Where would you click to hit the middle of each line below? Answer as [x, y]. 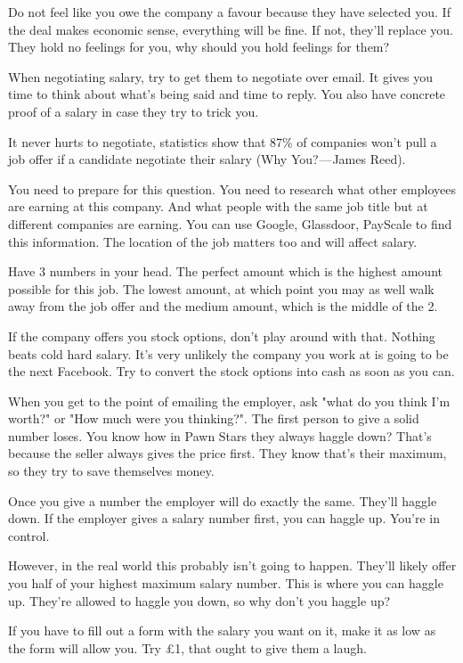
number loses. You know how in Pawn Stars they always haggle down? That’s [220, 435]
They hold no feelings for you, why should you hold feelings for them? [199, 47]
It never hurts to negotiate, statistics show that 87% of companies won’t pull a [223, 141]
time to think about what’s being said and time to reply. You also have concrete [227, 94]
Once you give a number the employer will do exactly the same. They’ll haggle [223, 500]
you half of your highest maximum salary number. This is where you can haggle [226, 583]
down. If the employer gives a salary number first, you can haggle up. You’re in [224, 518]
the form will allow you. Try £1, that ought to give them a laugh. [187, 647]
